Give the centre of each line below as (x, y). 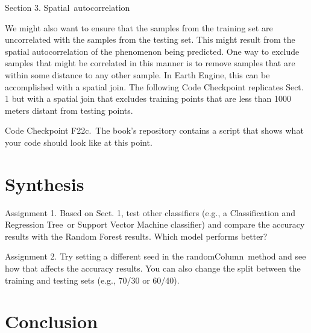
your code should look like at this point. (79, 142)
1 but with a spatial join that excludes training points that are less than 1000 (148, 98)
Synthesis (45, 183)
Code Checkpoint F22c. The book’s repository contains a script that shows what (154, 130)
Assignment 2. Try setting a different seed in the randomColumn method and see (155, 256)
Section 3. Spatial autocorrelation (68, 7)
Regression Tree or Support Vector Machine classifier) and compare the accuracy (155, 224)
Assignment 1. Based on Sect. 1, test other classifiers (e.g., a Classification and (150, 212)
